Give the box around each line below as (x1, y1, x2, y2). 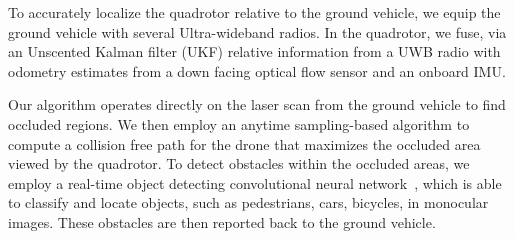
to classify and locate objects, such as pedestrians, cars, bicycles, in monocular (8, 192, 489, 213)
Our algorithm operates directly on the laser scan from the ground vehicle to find (8, 94, 506, 115)
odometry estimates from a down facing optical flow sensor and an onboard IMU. (8, 60, 506, 81)
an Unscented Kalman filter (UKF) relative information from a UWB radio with (8, 41, 501, 62)
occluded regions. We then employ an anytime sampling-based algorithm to (8, 113, 470, 134)
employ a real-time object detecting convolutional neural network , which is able (8, 172, 502, 193)
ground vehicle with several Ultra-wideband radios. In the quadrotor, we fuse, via (8, 21, 507, 42)
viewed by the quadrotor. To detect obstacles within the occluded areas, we (8, 153, 470, 174)
